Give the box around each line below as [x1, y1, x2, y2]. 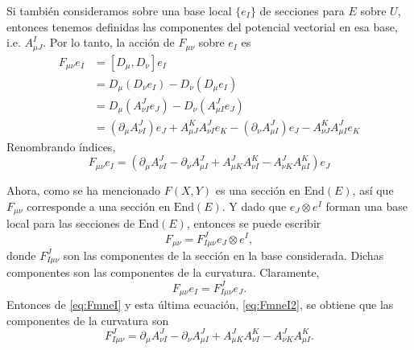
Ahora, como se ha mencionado [6, 182, 161, 199]
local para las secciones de [6, 215, 135, 232]
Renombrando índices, [6, 138, 116, 154]
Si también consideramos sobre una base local [6, 2, 232, 19]
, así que [352, 182, 394, 199]
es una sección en [215, 182, 300, 199]
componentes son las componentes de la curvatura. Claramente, [6, 264, 320, 281]
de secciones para [259, 2, 345, 19]
